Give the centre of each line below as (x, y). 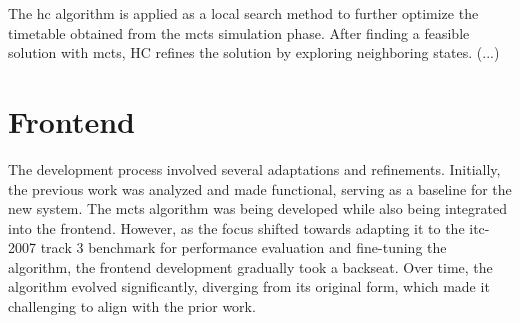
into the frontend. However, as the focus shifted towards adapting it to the (236, 227)
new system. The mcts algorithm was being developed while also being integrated (257, 208)
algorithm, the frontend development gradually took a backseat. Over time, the (250, 266)
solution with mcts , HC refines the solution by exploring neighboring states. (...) (254, 52)
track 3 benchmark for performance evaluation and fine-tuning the (243, 247)
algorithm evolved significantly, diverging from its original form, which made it (249, 286)
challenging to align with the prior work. (132, 306)
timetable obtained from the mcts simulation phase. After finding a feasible (239, 32)
